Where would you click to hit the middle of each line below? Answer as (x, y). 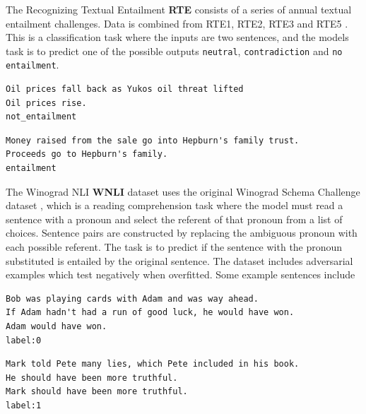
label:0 (24, 340)
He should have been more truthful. (92, 378)
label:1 (24, 405)
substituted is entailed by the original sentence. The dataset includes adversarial (179, 260)
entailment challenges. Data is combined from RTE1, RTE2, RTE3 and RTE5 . (177, 23)
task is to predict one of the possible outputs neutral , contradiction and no (174, 51)
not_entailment (41, 117)
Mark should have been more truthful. (97, 392)
